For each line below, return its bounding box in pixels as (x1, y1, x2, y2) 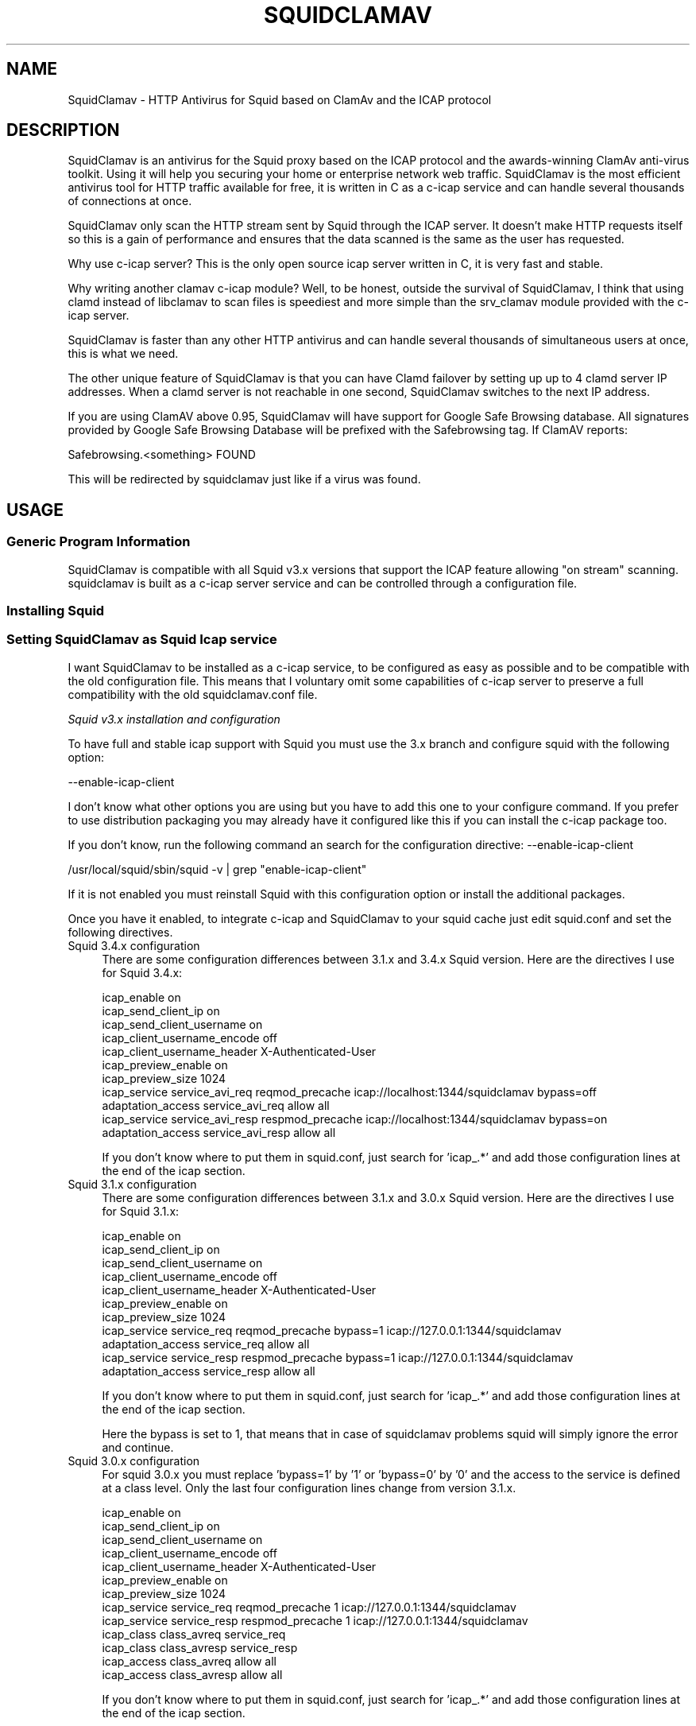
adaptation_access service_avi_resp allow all (102, 1125, 336, 1139)
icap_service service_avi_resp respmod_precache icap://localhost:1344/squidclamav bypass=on (102, 1111, 608, 1126)
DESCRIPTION (6, 120, 120, 141)
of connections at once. (68, 194, 192, 208)
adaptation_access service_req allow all (102, 1336, 310, 1351)
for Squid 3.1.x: (102, 1204, 180, 1218)
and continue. (102, 1440, 174, 1454)
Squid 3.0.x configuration (68, 1453, 200, 1468)
